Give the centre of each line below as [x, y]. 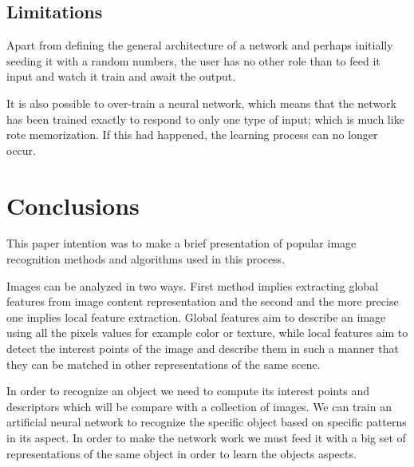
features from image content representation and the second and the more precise [203, 301]
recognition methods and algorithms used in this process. [146, 259]
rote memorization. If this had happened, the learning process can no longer [192, 135]
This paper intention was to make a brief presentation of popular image [181, 243]
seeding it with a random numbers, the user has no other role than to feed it [193, 60]
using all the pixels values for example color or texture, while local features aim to [207, 332]
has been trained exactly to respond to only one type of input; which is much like [205, 119]
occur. [21, 150]
